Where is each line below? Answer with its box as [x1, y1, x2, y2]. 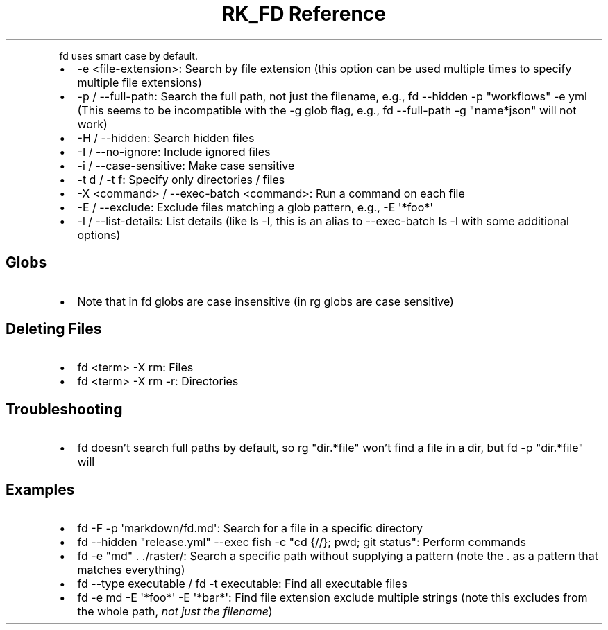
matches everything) [77, 563, 185, 577]
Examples [6, 480, 75, 498]
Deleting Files [6, 320, 102, 338]
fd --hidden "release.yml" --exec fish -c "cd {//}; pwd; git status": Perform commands [77, 535, 527, 550]
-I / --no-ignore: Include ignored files [77, 144, 271, 159]
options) [77, 227, 121, 242]
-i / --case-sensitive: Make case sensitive [77, 158, 295, 173]
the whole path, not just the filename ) [77, 604, 273, 619]
